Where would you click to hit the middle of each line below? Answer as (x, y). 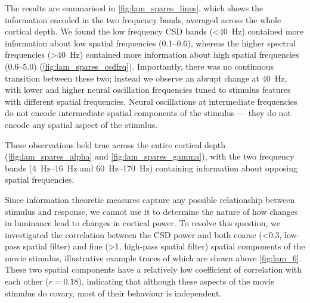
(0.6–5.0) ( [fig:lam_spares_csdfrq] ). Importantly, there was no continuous (139, 66)
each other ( (27, 281)
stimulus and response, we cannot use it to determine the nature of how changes (151, 211)
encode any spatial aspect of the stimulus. (81, 124)
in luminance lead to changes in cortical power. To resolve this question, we (142, 223)
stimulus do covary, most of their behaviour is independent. (113, 293)
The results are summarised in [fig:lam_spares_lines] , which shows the (134, 8)
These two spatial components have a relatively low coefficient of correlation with (154, 269)
